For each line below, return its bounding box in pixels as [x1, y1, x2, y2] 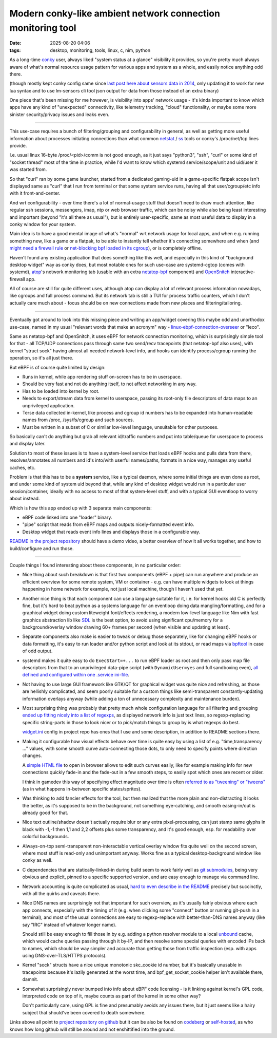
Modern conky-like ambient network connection [9, 8, 221, 19]
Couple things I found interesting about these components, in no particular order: [9, 562, 181, 568]
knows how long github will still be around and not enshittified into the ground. [9, 1026, 175, 1032]
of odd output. [22, 648, 53, 654]
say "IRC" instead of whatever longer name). [22, 921, 116, 928]
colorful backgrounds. [22, 834, 69, 840]
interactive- [231, 269, 255, 275]
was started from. [9, 166, 47, 173]
